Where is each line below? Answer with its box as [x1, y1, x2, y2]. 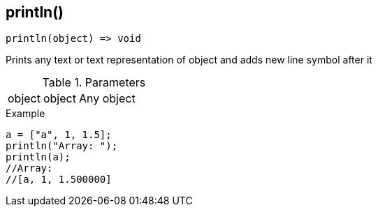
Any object [78, 91, 136, 106]
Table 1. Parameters [42, 75, 146, 90]
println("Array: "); [6, 140, 118, 152]
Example [6, 107, 45, 120]
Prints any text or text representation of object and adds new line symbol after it [6, 54, 372, 66]
